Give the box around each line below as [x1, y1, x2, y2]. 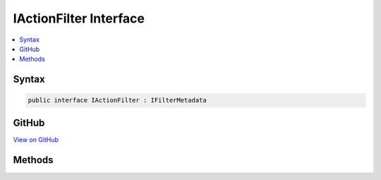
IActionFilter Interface [13, 11, 145, 26]
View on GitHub [13, 135, 59, 144]
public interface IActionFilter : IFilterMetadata [28, 96, 207, 104]
